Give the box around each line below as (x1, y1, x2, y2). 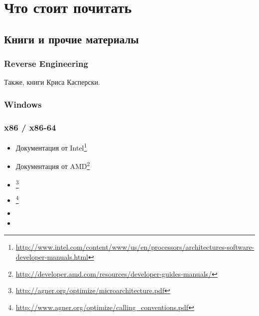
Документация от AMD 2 (15, 159, 90, 171)
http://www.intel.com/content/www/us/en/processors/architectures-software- (15, 242, 255, 252)
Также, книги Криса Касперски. (4, 77, 100, 87)
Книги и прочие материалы (4, 31, 139, 46)
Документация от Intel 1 (15, 141, 87, 153)
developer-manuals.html (15, 251, 88, 262)
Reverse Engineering (4, 57, 88, 70)
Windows (4, 98, 42, 110)
